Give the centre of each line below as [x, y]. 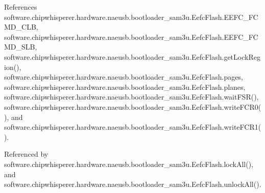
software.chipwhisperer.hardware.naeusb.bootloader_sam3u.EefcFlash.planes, [125, 87]
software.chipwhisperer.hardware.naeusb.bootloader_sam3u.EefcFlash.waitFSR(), [131, 97]
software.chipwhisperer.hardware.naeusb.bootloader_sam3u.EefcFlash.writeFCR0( [133, 106]
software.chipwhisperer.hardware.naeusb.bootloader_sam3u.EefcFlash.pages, [124, 77]
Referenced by [26, 154]
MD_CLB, [21, 27]
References [21, 7]
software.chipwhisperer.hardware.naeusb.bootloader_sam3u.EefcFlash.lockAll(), [129, 164]
